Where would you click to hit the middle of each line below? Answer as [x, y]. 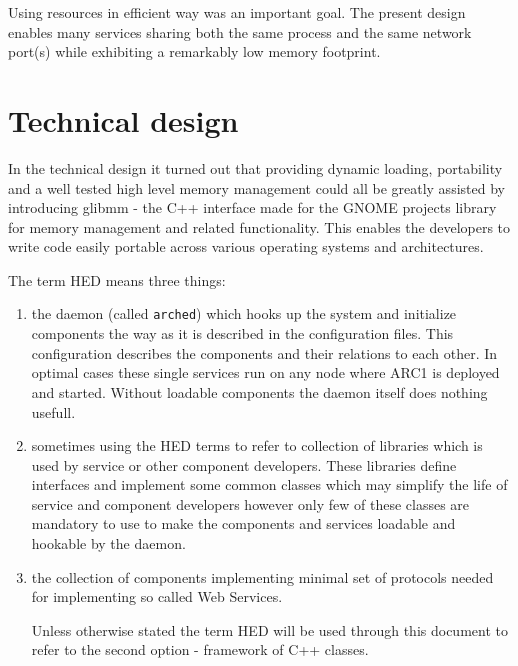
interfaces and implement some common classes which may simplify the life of [269, 484]
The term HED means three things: [117, 279]
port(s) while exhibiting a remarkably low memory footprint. [194, 51]
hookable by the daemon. [108, 543]
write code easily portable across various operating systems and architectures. [246, 246]
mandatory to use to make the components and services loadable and [243, 523]
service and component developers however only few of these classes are [250, 503]
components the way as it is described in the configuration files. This [242, 333]
